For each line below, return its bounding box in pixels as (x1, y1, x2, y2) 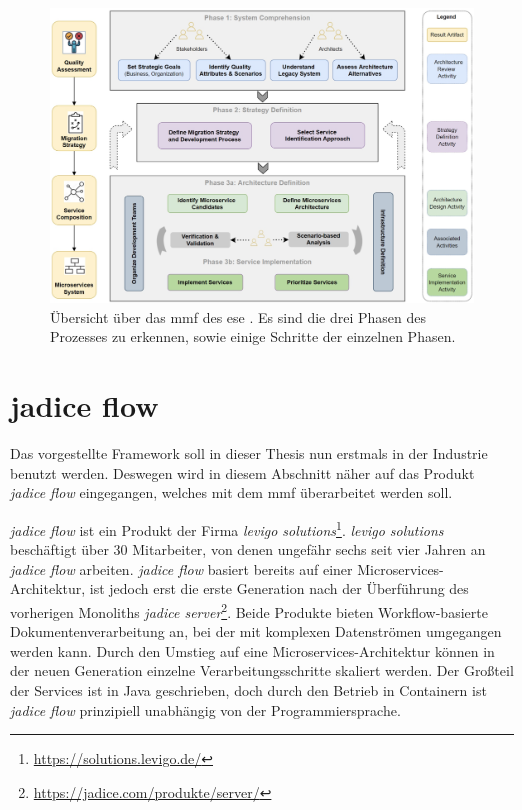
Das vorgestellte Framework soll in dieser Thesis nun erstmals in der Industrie (10, 443, 488, 464)
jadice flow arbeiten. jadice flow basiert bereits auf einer (10, 558, 353, 579)
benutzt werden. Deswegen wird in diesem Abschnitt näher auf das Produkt (10, 462, 475, 483)
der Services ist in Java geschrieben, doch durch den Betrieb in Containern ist (10, 679, 487, 700)
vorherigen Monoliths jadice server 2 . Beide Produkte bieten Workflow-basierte (10, 598, 488, 622)
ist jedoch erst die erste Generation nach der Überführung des (89, 578, 469, 599)
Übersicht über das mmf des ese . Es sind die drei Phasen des (50, 306, 426, 327)
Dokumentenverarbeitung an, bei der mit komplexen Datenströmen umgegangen (10, 621, 502, 642)
